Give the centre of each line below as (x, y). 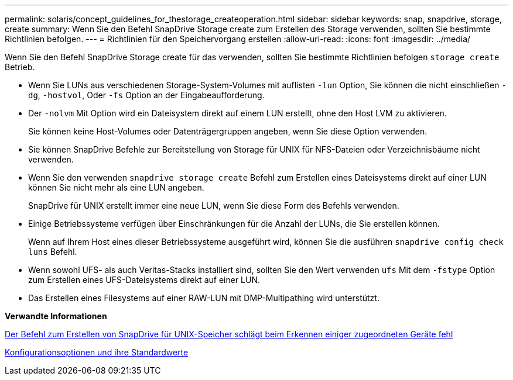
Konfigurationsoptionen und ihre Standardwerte (97, 352)
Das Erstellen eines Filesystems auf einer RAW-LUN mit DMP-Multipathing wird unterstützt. (204, 298)
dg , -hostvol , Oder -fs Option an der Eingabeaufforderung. (146, 95)
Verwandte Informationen (56, 316)
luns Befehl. (53, 252)
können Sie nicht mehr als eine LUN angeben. (116, 187)
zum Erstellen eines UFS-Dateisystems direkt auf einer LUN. (144, 280)
